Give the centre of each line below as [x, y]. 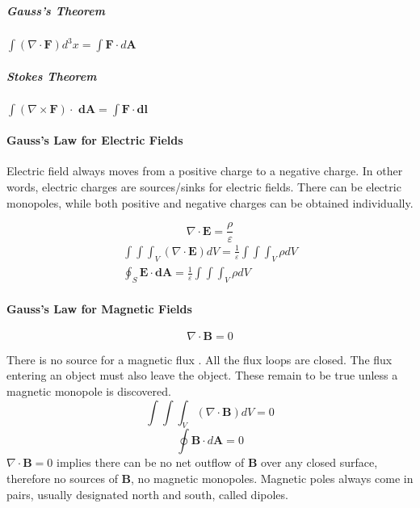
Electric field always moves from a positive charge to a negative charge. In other [205, 171]
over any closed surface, [319, 462]
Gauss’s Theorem [56, 10]
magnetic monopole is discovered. [89, 390]
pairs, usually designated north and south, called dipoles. [147, 494]
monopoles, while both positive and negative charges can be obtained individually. [210, 202]
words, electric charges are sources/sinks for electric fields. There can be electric [204, 187]
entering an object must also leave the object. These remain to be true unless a [202, 375]
